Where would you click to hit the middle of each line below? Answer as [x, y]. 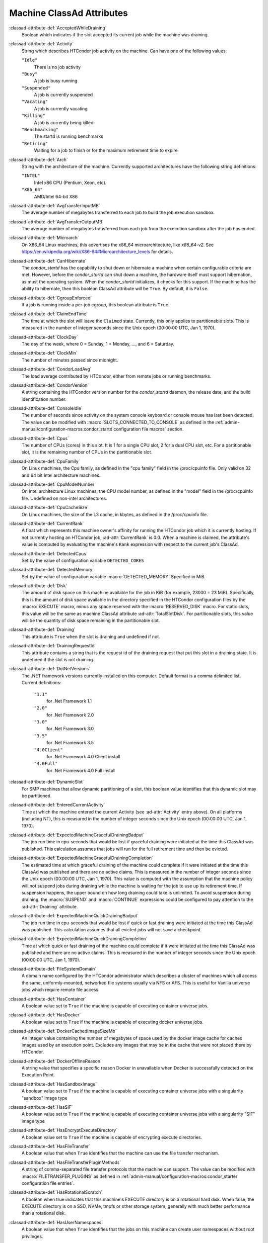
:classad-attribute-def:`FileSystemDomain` [53, 969]
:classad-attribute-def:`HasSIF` [41, 1107]
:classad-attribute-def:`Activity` [41, 44]
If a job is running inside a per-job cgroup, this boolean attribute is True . [96, 305]
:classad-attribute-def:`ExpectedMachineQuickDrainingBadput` [74, 916]
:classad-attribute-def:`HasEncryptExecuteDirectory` [63, 1130]
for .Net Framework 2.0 [70, 715]
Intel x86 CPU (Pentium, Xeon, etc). [70, 182]
